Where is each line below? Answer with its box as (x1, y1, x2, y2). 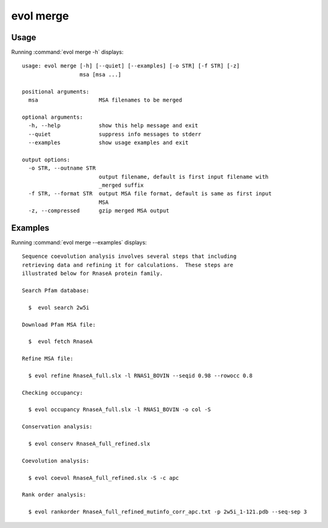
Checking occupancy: (22, 389, 83, 396)
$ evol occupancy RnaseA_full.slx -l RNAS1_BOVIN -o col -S (28, 406, 211, 413)
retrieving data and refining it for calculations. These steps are (22, 262, 234, 268)
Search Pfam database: (22, 287, 90, 294)
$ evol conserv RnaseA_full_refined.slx (28, 440, 151, 447)
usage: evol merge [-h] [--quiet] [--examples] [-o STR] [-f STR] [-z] (22, 63, 240, 69)
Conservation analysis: (22, 423, 93, 430)
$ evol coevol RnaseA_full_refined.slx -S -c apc (28, 474, 179, 481)
